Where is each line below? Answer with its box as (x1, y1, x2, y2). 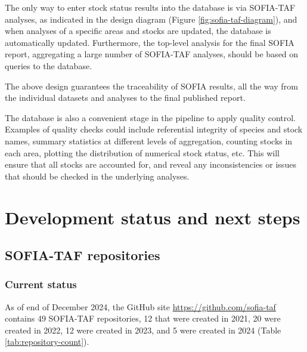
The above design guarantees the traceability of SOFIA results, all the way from (5, 79, 298, 92)
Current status (5, 277, 77, 292)
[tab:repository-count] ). (5, 335, 89, 348)
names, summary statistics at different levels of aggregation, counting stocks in (5, 134, 293, 147)
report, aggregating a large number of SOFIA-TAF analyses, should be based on (5, 48, 299, 60)
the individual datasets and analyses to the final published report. (5, 91, 246, 104)
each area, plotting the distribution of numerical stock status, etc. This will (5, 146, 280, 159)
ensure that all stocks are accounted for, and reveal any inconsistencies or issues (5, 158, 296, 171)
